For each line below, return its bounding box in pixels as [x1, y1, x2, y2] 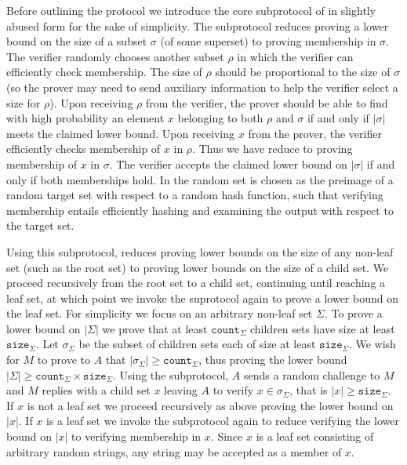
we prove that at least [102, 320, 208, 336]
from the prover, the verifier [248, 125, 382, 141]
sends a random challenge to [243, 366, 380, 383]
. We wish [348, 336, 396, 352]
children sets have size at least [249, 320, 395, 336]
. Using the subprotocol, [112, 366, 229, 383]
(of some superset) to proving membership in [160, 33, 376, 49]
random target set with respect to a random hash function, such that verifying [6, 187, 383, 203]
